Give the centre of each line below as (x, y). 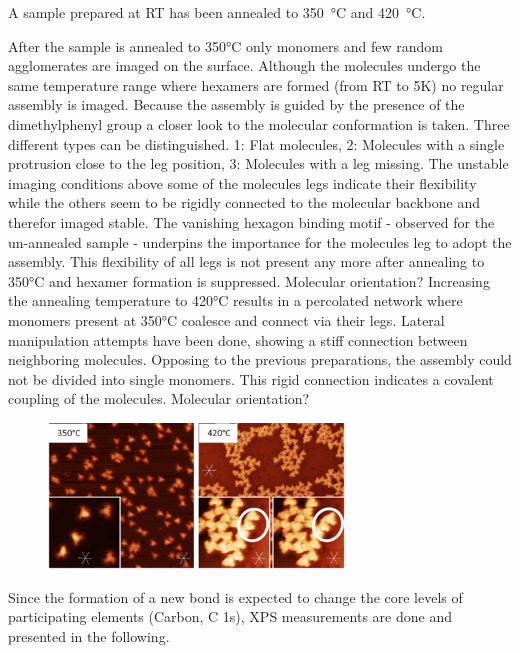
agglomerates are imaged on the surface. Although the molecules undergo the (244, 65)
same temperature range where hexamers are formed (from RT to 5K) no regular (256, 84)
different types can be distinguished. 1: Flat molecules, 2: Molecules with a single (256, 143)
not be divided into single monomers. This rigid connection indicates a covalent (251, 378)
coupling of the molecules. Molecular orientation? (159, 398)
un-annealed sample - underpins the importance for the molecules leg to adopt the (260, 241)
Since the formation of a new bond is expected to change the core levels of (235, 596)
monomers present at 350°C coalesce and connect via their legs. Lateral (226, 319)
